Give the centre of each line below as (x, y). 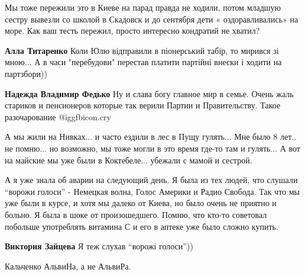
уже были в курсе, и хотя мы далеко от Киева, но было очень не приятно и (141, 203)
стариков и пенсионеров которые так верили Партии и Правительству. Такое (143, 105)
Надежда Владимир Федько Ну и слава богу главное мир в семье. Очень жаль (149, 93)
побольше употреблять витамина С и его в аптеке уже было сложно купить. (142, 226)
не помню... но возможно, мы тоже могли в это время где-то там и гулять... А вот (152, 148)
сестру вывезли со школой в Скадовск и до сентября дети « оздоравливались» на (152, 19)
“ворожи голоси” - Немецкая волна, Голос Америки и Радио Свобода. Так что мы (152, 191)
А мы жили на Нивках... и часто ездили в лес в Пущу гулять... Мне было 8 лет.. (151, 137)
